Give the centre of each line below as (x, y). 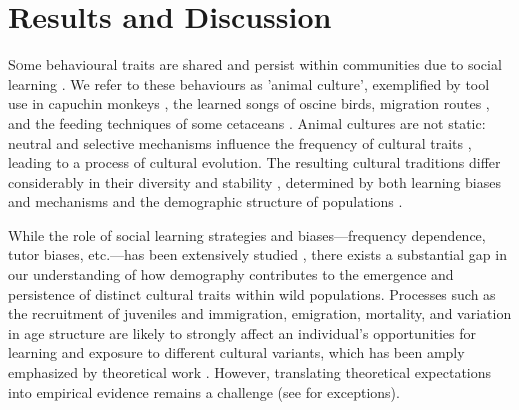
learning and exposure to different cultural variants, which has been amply (236, 352)
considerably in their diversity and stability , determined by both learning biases (254, 181)
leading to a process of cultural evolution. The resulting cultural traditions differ (254, 162)
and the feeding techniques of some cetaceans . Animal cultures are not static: (247, 122)
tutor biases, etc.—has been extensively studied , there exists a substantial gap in (257, 254)
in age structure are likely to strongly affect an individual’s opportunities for (242, 332)
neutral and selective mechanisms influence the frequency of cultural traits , (240, 142)
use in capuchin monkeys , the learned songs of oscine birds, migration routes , (249, 103)
